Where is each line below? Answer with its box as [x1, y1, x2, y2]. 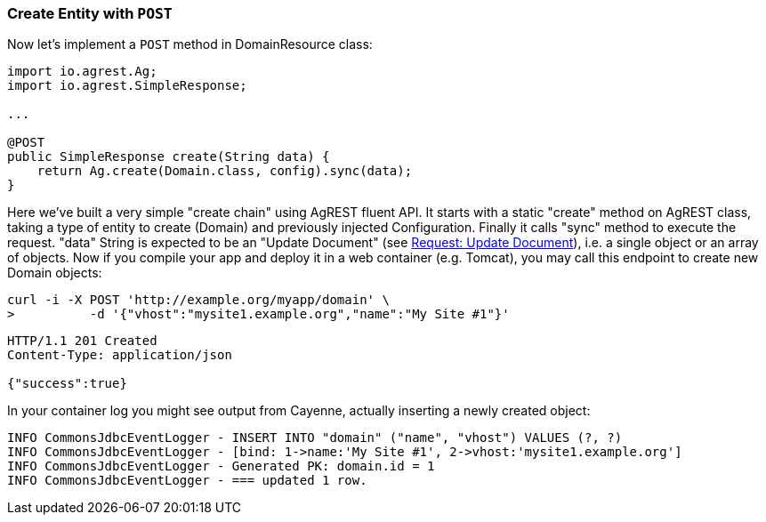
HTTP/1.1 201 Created [7, 333, 157, 349]
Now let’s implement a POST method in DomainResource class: [7, 36, 373, 52]
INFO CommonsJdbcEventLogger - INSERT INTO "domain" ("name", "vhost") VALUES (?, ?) [7, 430, 623, 446]
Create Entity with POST [7, 4, 173, 22]
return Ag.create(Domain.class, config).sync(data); [36, 164, 413, 179]
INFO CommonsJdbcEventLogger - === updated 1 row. [7, 473, 367, 488]
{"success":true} [7, 376, 127, 391]
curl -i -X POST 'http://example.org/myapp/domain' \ [7, 293, 390, 308]
